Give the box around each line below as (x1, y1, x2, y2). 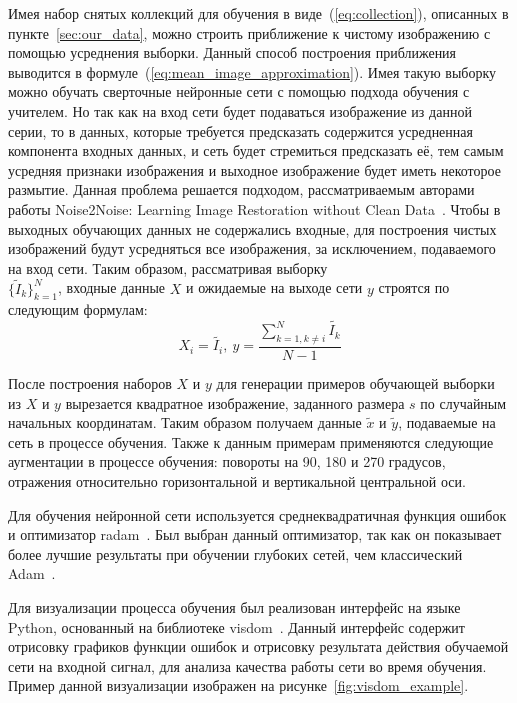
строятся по (378, 277, 450, 298)
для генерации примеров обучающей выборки (216, 372, 495, 393)
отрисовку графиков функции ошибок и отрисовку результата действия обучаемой (8, 636, 509, 657)
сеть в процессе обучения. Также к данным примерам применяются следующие (8, 431, 494, 452)
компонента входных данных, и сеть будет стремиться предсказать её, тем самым (8, 140, 504, 161)
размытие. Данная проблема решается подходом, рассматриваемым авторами (8, 179, 475, 200)
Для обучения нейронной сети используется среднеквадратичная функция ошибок (8, 504, 507, 525)
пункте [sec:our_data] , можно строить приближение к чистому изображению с (8, 22, 491, 43)
